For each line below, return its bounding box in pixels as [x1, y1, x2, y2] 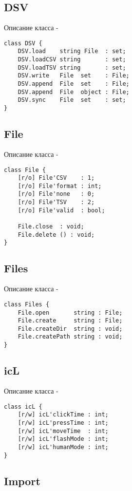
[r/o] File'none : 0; [18, 190, 95, 198]
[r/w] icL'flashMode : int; [18, 435, 109, 443]
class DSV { [4, 39, 42, 47]
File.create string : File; [18, 317, 123, 324]
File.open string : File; [18, 309, 123, 316]
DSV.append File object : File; [18, 88, 130, 95]
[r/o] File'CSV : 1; [18, 174, 95, 182]
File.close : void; [18, 223, 84, 230]
